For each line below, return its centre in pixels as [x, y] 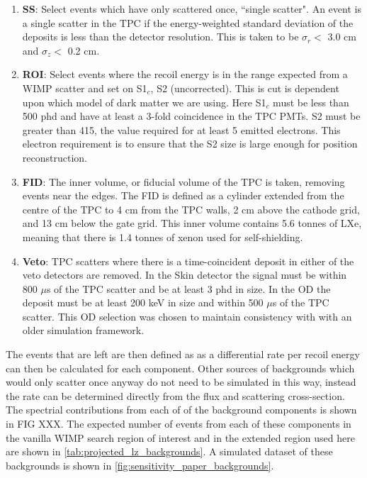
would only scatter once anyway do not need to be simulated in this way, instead [181, 382]
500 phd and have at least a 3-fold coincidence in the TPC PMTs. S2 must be [191, 116]
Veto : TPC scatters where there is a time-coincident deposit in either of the [188, 261]
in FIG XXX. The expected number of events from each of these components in [179, 424]
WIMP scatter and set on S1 [85, 88]
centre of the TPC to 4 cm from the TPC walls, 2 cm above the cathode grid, [191, 209]
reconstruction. [55, 157]
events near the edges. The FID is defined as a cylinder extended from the [183, 195]
